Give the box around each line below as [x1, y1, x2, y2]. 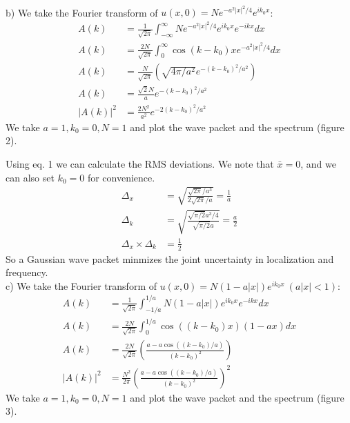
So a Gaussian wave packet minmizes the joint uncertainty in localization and [6, 251, 334, 266]
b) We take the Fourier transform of [6, 5, 158, 19]
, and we [300, 156, 336, 170]
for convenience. [87, 170, 155, 184]
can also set [6, 170, 55, 184]
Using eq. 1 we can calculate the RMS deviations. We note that [6, 156, 274, 170]
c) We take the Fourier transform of [6, 278, 157, 293]
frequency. [6, 265, 48, 279]
